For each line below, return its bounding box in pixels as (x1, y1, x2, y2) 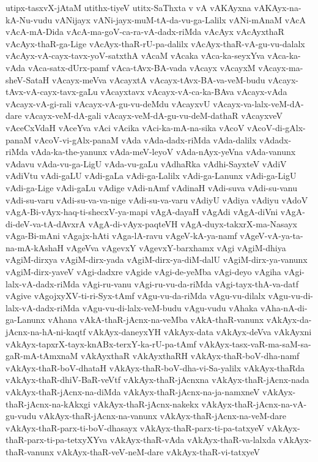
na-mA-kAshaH (6, 241, 64, 254)
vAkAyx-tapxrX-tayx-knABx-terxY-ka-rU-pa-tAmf (6, 337, 196, 350)
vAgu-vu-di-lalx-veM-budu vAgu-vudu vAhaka (82, 301, 258, 314)
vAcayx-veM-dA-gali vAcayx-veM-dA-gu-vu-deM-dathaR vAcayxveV (24, 109, 283, 122)
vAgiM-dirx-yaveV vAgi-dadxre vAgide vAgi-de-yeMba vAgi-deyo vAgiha (6, 265, 281, 278)
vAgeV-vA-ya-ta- (240, 229, 303, 242)
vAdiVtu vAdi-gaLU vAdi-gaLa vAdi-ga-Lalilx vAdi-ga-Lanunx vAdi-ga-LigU (6, 169, 297, 182)
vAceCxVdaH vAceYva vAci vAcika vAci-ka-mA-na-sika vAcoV (6, 121, 245, 134)
